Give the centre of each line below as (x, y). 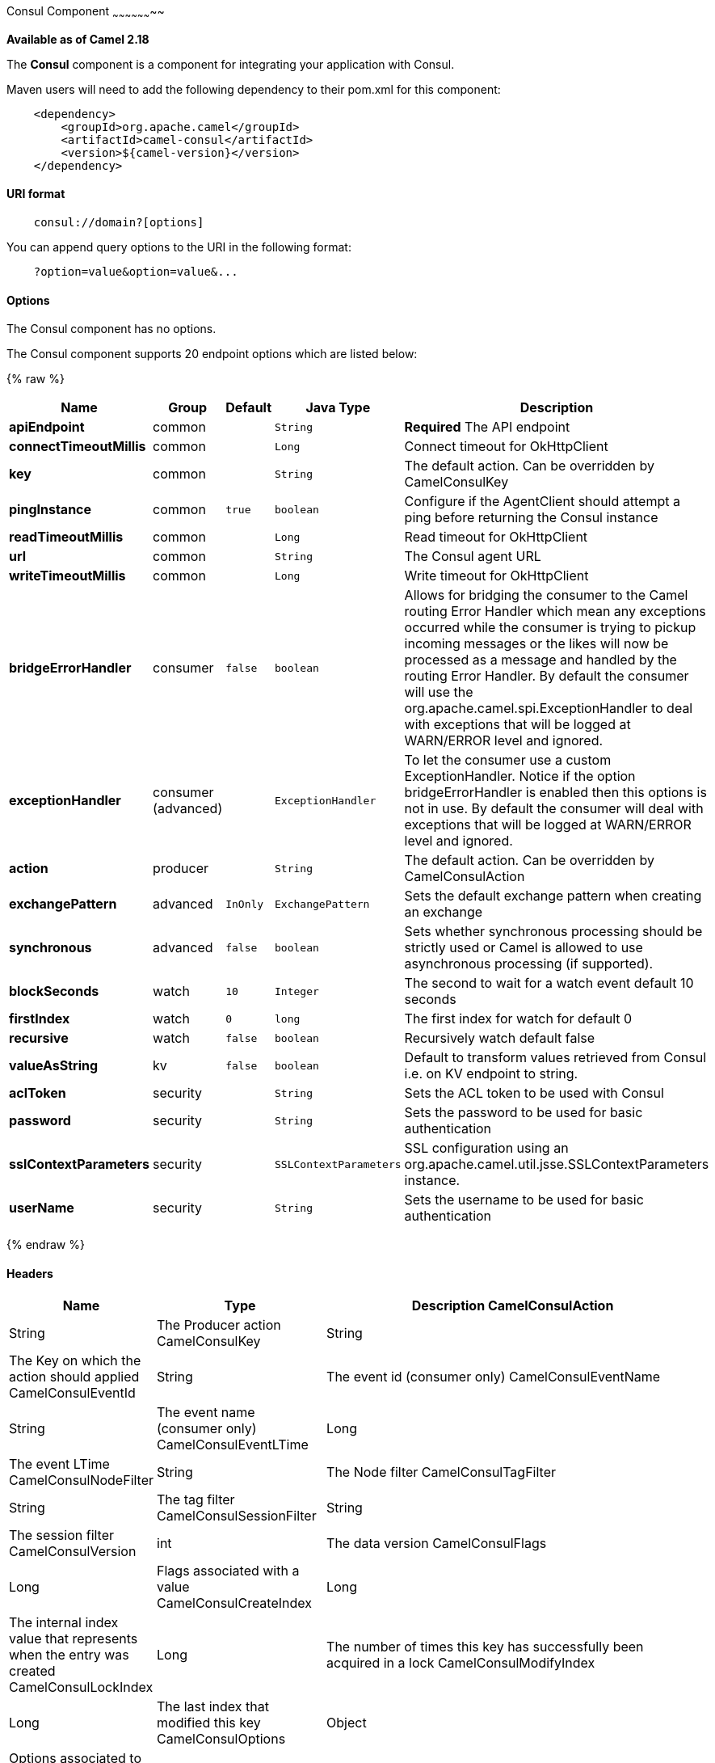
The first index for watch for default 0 (518, 1019)
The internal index (64, 1623)
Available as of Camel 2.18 (78, 39)
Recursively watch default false (500, 1038)
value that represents (74, 1639)
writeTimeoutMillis (67, 576)
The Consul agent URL (473, 557)
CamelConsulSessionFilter (237, 1516)
